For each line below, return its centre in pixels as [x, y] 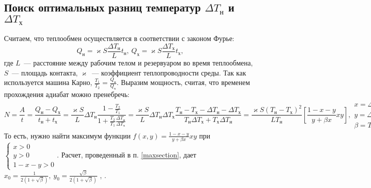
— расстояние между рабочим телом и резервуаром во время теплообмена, [138, 63]
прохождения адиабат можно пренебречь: [67, 94]
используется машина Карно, [48, 82]
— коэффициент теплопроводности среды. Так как [169, 72]
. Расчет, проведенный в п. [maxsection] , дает [127, 155]
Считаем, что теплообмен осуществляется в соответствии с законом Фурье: [119, 38]
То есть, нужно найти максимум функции [67, 135]
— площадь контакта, [45, 72]
